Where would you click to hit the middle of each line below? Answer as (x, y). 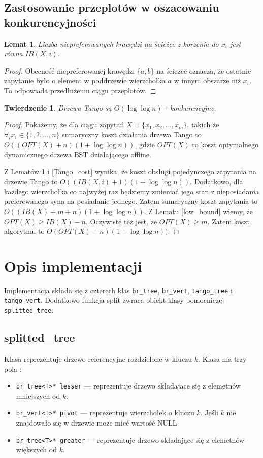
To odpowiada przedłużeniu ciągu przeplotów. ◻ (80, 90)
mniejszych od (38, 395)
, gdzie (145, 144)
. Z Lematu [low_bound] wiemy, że (198, 211)
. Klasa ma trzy (222, 358)
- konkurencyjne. (190, 107)
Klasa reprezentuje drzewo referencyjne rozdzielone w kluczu (98, 358)
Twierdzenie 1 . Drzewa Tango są (58, 107)
